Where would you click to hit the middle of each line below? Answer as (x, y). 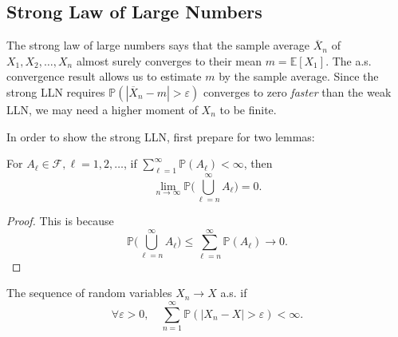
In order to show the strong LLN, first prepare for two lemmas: (161, 136)
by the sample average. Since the (299, 76)
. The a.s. (349, 60)
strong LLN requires (56, 91)
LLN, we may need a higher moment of (102, 109)
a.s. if (234, 293)
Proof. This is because (60, 221)
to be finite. (248, 109)
